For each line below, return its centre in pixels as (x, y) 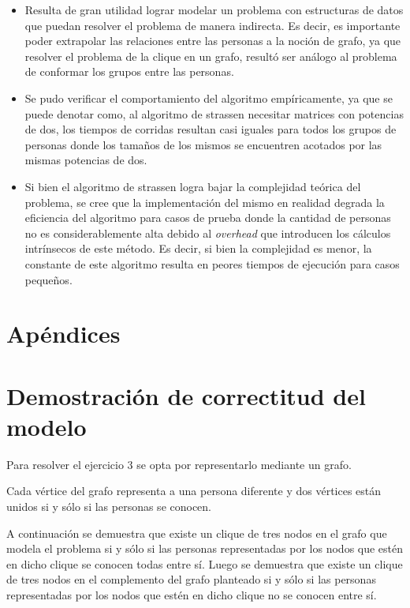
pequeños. (48, 279)
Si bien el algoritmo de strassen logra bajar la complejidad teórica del (193, 186)
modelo (47, 426)
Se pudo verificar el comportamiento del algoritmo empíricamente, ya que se (209, 98)
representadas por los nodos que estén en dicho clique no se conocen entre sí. (192, 594)
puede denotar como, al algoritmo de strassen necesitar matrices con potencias (214, 113)
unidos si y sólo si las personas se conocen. (109, 506)
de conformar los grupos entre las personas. (129, 71)
